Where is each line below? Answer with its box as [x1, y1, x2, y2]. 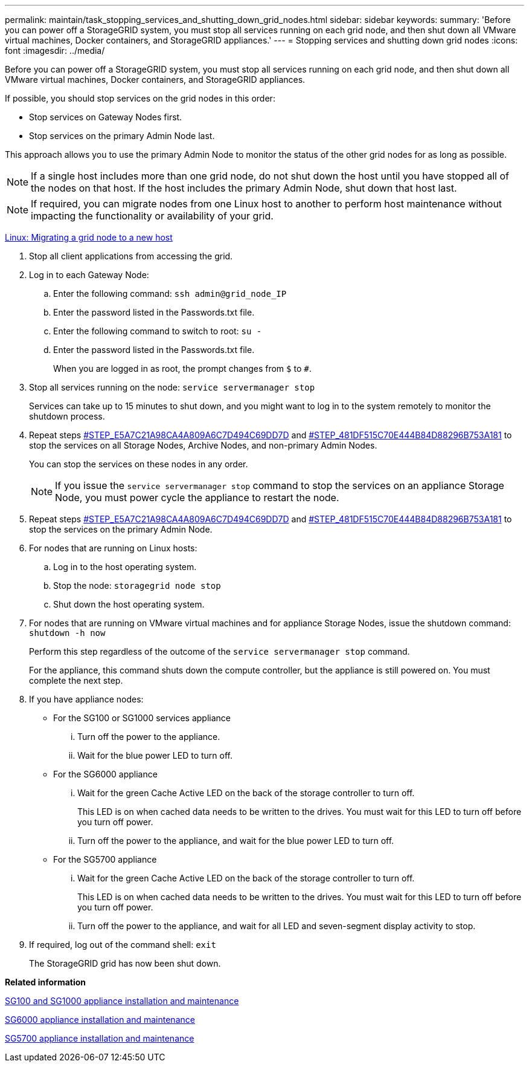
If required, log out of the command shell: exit [29, 939, 216, 950]
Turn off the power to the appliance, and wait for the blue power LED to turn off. [77, 835, 394, 846]
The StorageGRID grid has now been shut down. [29, 958, 221, 968]
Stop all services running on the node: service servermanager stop [29, 382, 315, 392]
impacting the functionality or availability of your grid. [31, 210, 274, 222]
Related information [5, 977, 86, 987]
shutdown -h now [29, 628, 106, 638]
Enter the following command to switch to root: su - [53, 326, 262, 336]
